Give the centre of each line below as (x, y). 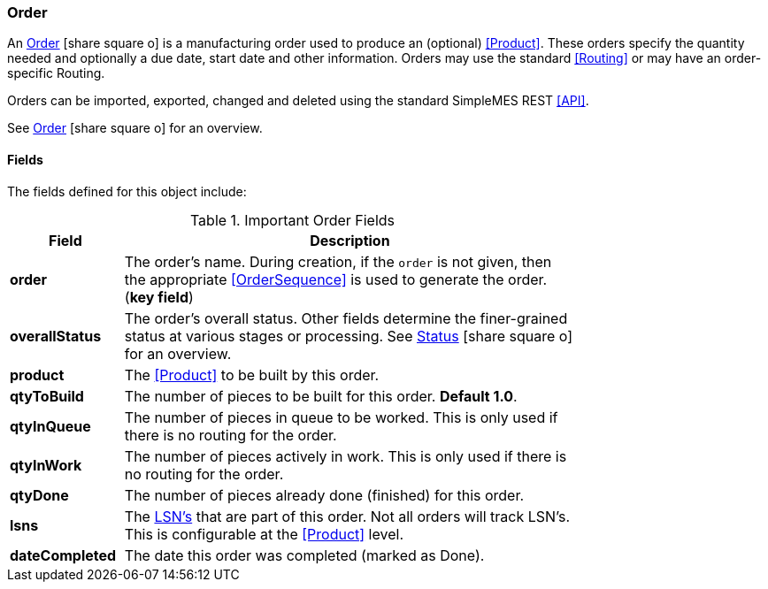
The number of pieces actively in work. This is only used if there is (346, 456)
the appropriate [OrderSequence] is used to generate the (314, 279)
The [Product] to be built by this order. (252, 375)
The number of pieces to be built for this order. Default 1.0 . (321, 396)
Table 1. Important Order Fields (292, 220)
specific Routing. (56, 73)
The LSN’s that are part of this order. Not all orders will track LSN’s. (347, 516)
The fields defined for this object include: (127, 191)
